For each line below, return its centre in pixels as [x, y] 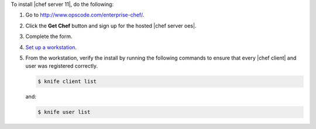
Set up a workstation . [51, 47]
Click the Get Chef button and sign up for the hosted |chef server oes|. [111, 26]
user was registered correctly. [61, 66]
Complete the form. [49, 36]
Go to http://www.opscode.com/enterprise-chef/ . [85, 15]
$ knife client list [67, 81]
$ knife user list [64, 112]
